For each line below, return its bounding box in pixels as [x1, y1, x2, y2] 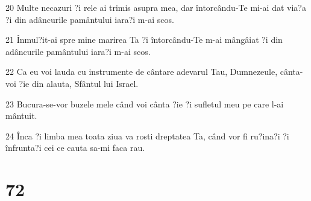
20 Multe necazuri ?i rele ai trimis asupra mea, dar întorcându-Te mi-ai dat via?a [5, 1, 306, 13]
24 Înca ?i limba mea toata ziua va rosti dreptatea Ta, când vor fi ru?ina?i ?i [5, 129, 289, 142]
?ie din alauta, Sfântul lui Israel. [19, 77, 139, 89]
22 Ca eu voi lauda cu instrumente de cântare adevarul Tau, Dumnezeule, [5, 65, 278, 78]
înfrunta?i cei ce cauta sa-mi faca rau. [5, 141, 145, 154]
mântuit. [5, 109, 37, 122]
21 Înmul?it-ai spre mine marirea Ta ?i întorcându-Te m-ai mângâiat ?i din [5, 33, 283, 46]
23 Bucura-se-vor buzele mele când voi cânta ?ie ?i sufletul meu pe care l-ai [5, 97, 284, 110]
